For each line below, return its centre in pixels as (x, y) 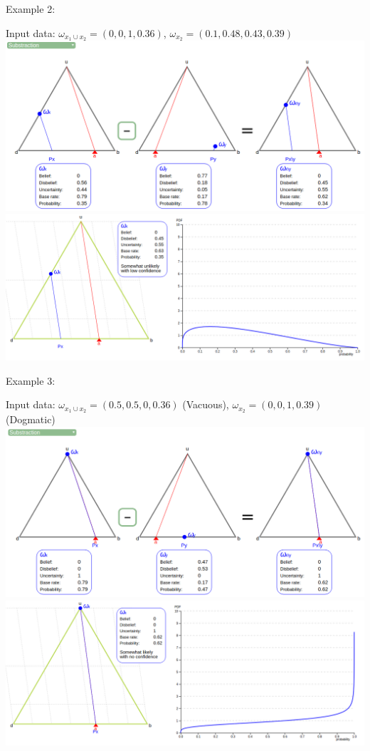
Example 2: (31, 9)
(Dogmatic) (31, 419)
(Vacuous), (206, 404)
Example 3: (31, 380)
